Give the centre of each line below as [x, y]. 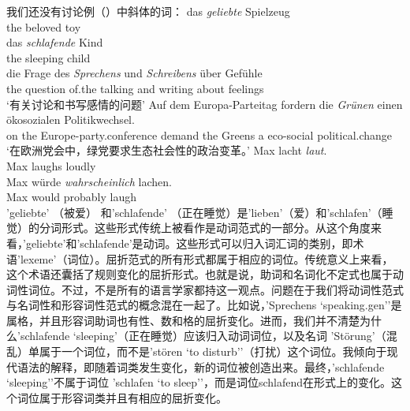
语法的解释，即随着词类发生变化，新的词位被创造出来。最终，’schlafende [201, 366]
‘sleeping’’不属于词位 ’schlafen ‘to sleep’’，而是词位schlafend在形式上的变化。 [199, 382]
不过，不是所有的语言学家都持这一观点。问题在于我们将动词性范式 [232, 289]
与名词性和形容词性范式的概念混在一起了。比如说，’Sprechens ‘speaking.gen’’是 [204, 305]
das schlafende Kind [55, 42]
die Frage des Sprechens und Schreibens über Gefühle [134, 73]
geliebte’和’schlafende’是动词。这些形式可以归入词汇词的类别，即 [189, 243]
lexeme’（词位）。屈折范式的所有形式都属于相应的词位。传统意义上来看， [207, 258]
